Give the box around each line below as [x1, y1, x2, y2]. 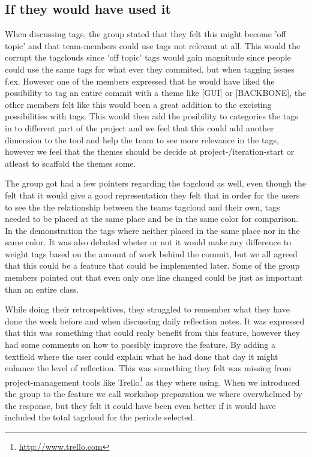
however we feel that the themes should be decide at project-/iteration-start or [5, 145, 295, 158]
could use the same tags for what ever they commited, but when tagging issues [5, 62, 295, 75]
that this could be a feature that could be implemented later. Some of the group [5, 259, 300, 272]
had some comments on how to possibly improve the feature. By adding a [5, 338, 275, 351]
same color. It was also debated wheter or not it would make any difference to [5, 236, 292, 248]
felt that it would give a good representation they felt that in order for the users [5, 188, 300, 201]
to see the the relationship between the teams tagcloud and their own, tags [5, 200, 280, 213]
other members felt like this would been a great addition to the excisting [5, 98, 272, 110]
